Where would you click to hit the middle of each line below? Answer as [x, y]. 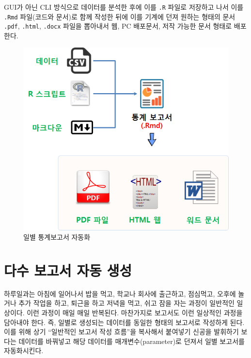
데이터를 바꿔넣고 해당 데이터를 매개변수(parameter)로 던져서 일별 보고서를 [132, 341]
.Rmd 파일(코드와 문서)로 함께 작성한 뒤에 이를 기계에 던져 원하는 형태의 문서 [120, 16]
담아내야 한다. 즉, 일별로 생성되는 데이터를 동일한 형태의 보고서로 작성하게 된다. [124, 322]
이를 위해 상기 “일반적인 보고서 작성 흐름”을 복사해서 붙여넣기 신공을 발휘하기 [121, 332]
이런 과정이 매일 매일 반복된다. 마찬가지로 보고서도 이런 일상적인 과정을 [135, 313]
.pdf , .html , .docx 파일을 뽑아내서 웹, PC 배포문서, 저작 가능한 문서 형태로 [118, 26]
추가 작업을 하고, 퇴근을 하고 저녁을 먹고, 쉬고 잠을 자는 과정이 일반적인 [126, 303]
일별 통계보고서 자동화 [57, 237]
